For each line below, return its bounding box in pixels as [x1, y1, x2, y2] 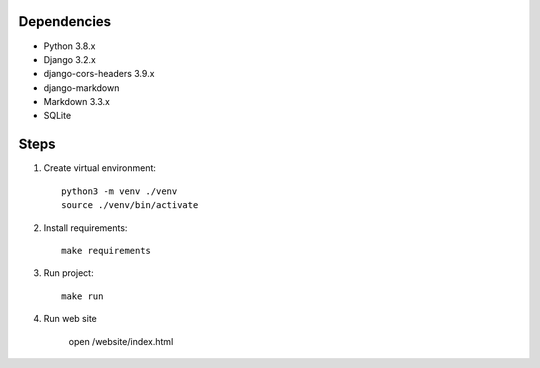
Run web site [43, 313, 97, 325]
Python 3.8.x [43, 40, 96, 52]
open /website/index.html [68, 335, 174, 347]
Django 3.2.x [43, 53, 97, 65]
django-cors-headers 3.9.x [43, 68, 155, 80]
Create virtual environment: [43, 162, 157, 174]
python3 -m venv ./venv [61, 185, 178, 197]
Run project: [43, 267, 94, 279]
